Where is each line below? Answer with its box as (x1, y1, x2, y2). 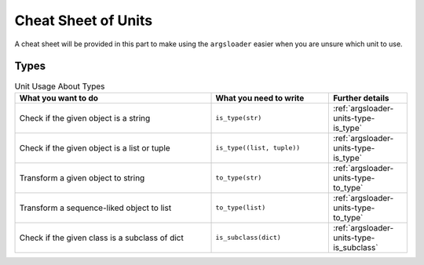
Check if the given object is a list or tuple (19, 142, 170, 153)
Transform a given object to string (19, 172, 145, 183)
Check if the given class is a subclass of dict (19, 232, 184, 243)
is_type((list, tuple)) (215, 143, 301, 152)
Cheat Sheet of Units (14, 12, 153, 29)
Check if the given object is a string (19, 112, 151, 123)
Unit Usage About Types (14, 81, 105, 92)
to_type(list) (215, 204, 266, 212)
